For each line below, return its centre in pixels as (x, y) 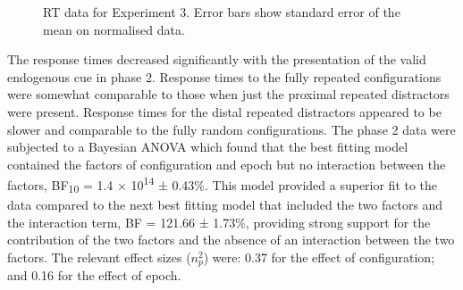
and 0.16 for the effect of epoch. (94, 275)
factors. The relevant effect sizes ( (99, 257)
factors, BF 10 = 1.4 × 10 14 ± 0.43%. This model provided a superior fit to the (223, 185)
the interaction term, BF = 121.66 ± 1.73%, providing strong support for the (219, 222)
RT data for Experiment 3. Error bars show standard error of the (222, 12)
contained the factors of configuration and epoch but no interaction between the (227, 164)
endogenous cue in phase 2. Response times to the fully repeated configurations (224, 76)
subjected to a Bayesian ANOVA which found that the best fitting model (208, 147)
